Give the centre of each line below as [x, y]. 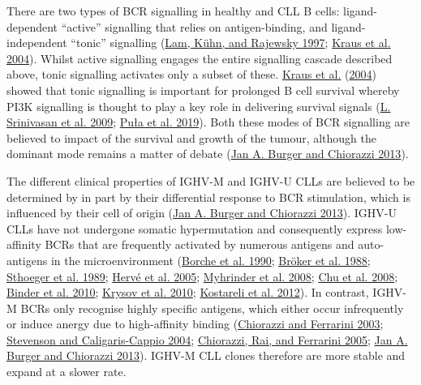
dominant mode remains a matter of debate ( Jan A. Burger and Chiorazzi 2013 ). [208, 154]
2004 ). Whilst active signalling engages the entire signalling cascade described [200, 58]
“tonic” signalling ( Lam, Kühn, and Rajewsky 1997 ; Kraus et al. [231, 43]
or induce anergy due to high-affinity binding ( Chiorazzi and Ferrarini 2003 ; [195, 324]
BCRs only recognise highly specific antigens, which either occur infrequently [212, 308]
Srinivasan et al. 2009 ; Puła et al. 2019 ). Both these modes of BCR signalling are [208, 122]
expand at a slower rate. [67, 372]
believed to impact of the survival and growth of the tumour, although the [192, 137]
